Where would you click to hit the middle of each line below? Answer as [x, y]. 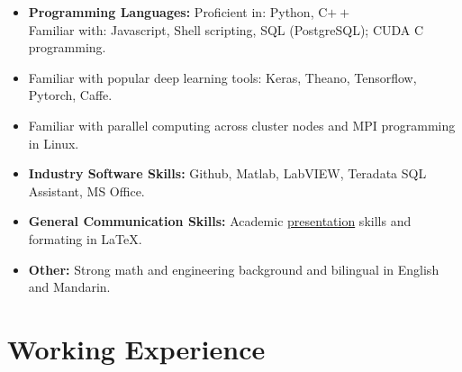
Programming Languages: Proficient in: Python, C [178, 12]
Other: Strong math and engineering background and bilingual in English [234, 269]
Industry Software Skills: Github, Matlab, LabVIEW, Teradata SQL [227, 173]
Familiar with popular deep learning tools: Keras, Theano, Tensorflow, [222, 77]
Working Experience [136, 348]
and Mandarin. [69, 287]
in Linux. [54, 143]
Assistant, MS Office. [86, 191]
